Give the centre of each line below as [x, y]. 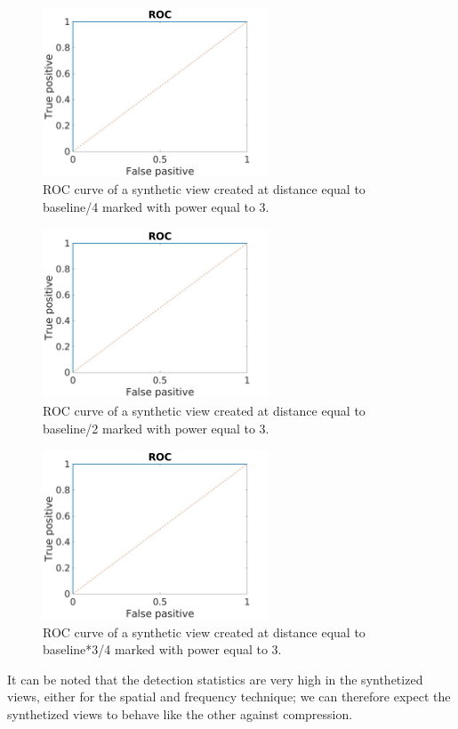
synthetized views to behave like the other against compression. [180, 713]
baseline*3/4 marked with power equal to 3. [162, 649]
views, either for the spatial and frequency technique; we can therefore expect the [229, 697]
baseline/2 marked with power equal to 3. [156, 428]
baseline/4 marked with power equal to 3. [156, 206]
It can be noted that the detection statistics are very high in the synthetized [215, 679]
